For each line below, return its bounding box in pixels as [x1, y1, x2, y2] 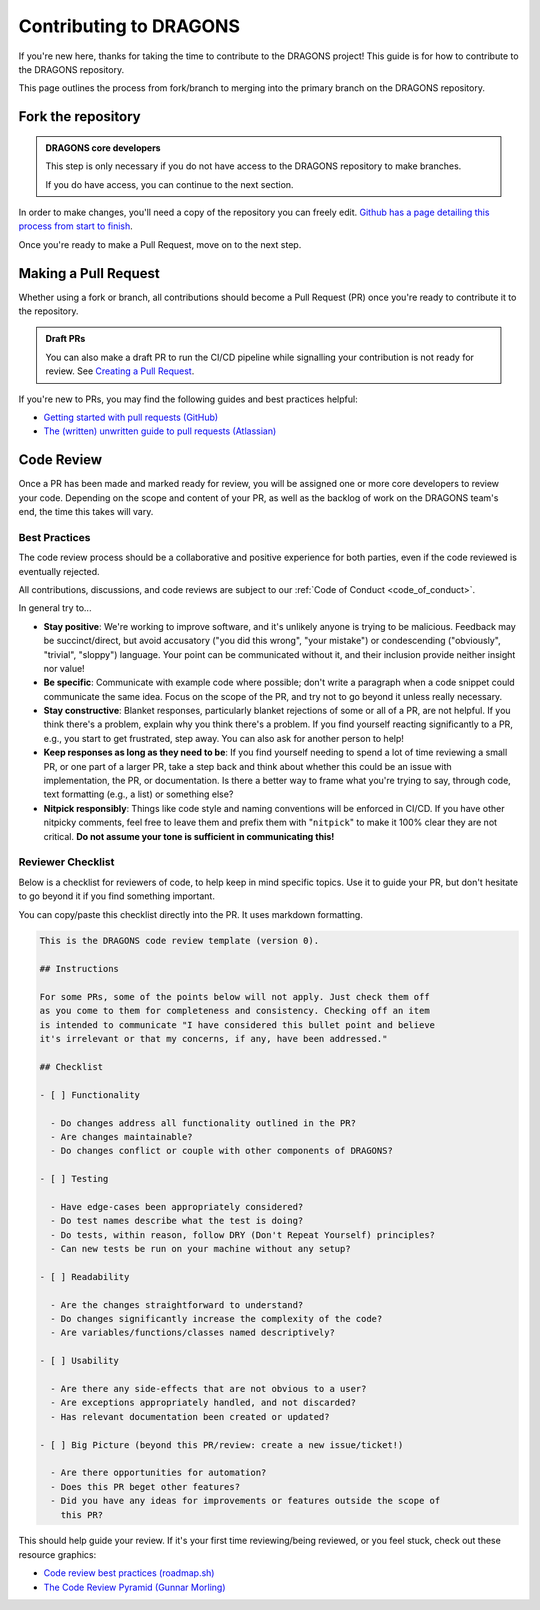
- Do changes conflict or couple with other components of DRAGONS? [50, 1145, 394, 1157]
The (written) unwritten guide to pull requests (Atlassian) [43, 425, 277, 437]
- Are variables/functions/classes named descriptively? [50, 1327, 335, 1339]
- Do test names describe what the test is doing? [50, 1215, 304, 1227]
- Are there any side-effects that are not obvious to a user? [50, 1383, 367, 1394]
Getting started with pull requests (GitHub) [43, 411, 219, 423]
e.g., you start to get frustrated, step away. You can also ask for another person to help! [43, 732, 405, 744]
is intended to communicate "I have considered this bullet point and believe [39, 1019, 435, 1030]
